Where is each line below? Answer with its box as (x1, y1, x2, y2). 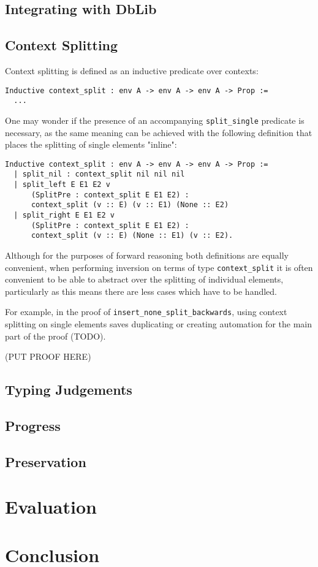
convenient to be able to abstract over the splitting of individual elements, (5, 273, 284, 286)
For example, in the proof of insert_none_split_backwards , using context (5, 305, 287, 318)
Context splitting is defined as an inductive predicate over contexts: (5, 64, 259, 77)
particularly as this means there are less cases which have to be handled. (5, 284, 277, 297)
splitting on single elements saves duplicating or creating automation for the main (5, 318, 312, 330)
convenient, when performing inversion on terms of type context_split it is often (5, 261, 313, 273)
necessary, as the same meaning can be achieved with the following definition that (5, 126, 312, 139)
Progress (5, 416, 61, 435)
